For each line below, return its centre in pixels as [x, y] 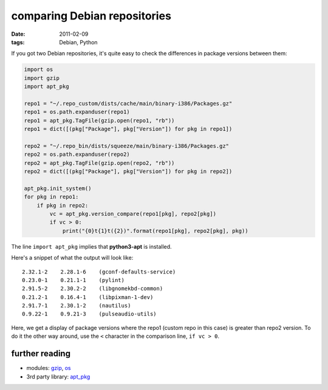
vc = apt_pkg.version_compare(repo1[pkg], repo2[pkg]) [133, 213]
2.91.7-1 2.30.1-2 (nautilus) [77, 306]
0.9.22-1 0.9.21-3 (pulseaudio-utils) [90, 314]
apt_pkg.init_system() [58, 188]
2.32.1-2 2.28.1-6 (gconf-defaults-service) [99, 272]
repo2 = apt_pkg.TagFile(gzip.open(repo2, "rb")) [99, 163]
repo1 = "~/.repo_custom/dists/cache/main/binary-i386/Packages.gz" [128, 103]
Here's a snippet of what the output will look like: [72, 258]
